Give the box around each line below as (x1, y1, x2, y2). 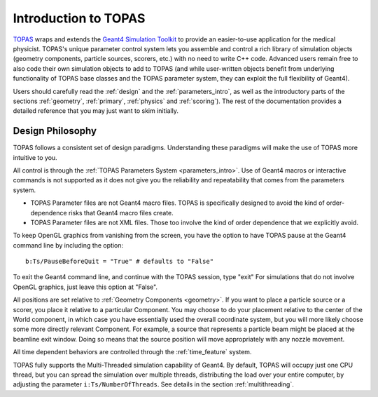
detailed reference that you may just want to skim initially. (13, 107, 178, 115)
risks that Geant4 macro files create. (68, 208, 174, 217)
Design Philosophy (13, 125, 97, 137)
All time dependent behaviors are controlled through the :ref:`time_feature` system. (13, 348, 252, 356)
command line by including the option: (13, 241, 124, 249)
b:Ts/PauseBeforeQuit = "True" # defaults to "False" (25, 257, 213, 266)
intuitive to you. (13, 153, 57, 161)
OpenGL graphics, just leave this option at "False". (13, 283, 157, 291)
